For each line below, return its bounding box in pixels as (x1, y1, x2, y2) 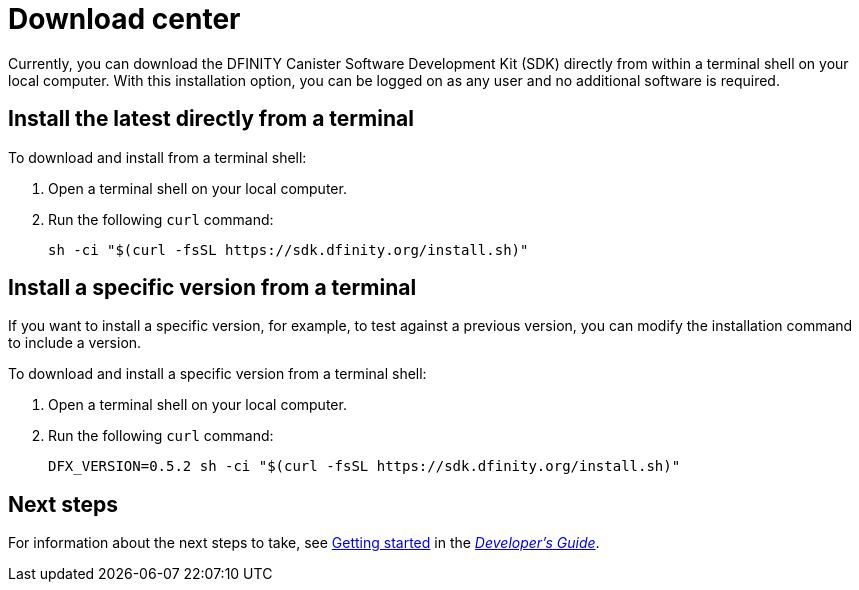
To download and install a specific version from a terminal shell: (8, 365, 427, 383)
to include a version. (8, 334, 142, 352)
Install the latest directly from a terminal (8, 106, 414, 132)
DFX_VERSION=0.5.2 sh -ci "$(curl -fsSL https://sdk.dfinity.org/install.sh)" (48, 458, 681, 475)
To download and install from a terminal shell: (8, 148, 307, 166)
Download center (8, 2, 241, 36)
